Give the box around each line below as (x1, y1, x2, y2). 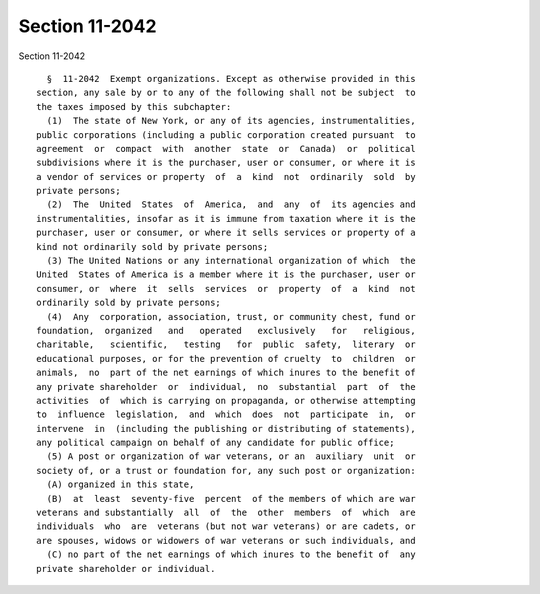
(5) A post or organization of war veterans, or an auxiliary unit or (46, 451, 416, 462)
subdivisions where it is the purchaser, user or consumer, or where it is (36, 157, 416, 169)
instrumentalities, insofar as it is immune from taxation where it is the (36, 213, 416, 224)
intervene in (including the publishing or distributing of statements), (36, 423, 416, 434)
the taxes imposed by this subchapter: (36, 101, 232, 112)
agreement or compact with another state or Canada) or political (36, 143, 416, 154)
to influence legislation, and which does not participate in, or (36, 409, 416, 420)
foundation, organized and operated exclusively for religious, (36, 325, 416, 336)
